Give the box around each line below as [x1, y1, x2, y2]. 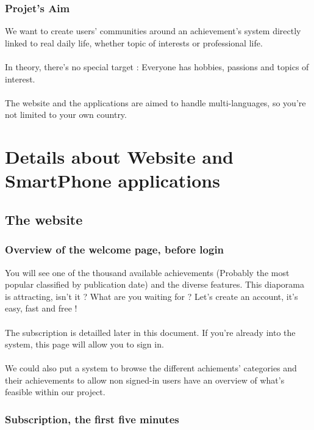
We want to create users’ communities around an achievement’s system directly [5, 24, 301, 37]
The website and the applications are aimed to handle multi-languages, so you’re [5, 96, 306, 109]
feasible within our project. [5, 385, 105, 398]
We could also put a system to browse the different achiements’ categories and [5, 362, 297, 374]
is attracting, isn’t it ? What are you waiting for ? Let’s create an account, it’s [5, 290, 298, 302]
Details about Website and [5, 144, 234, 169]
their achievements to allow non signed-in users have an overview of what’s [5, 373, 285, 386]
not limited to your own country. [5, 108, 127, 121]
